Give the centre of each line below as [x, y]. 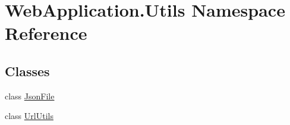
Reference [46, 33]
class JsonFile [30, 96]
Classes [27, 71]
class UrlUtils [29, 116]
